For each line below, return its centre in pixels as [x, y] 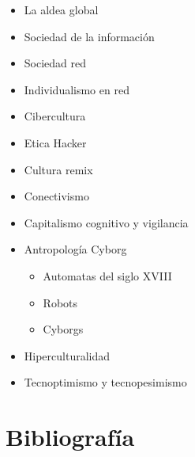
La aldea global [61, 10]
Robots [60, 302]
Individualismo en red [77, 89]
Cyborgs [63, 329]
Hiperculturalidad [67, 355]
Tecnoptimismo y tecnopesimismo [105, 382]
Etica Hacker [55, 142]
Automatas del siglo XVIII [107, 275]
